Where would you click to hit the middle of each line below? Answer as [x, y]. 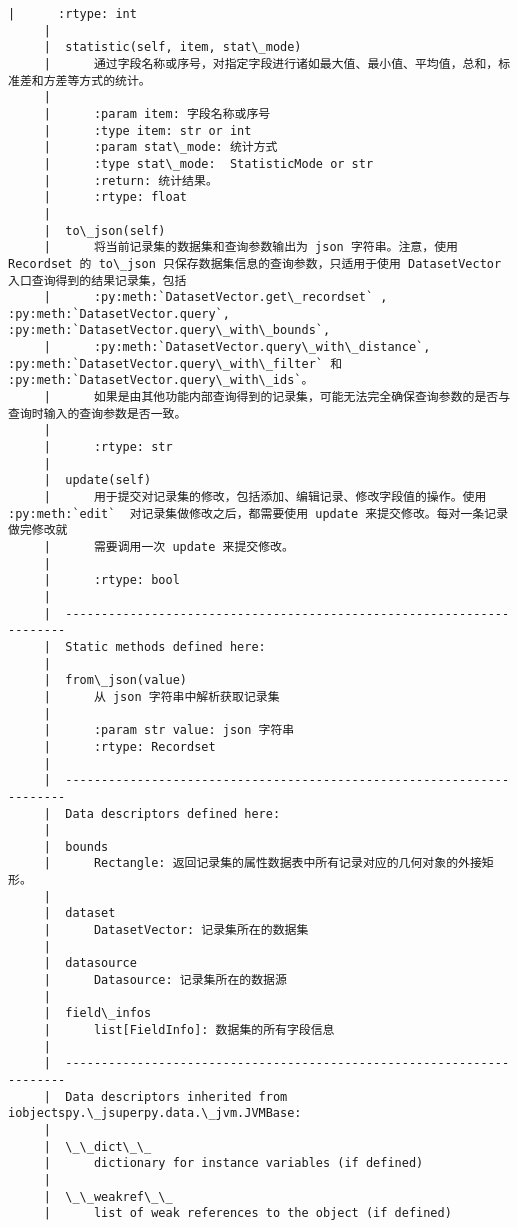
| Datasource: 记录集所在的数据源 [165, 980]
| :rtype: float [115, 197]
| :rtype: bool [111, 580]
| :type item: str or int [147, 130]
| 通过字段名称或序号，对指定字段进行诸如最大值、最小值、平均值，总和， [271, 63]
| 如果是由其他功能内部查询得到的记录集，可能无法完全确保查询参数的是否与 [277, 397]
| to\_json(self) [104, 230]
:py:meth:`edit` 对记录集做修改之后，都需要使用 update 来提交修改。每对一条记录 [258, 513]
